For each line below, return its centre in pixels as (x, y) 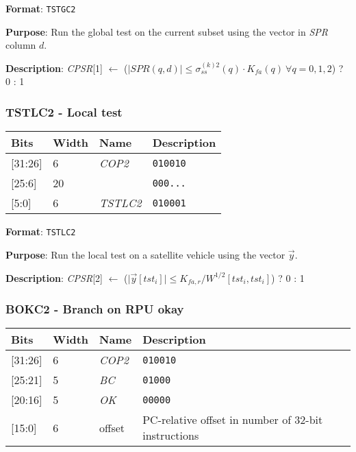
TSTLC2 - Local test (64, 111)
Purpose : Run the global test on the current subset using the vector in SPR (167, 31)
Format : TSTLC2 (41, 231)
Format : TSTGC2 (41, 8)
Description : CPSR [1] (54, 68)
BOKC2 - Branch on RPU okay (95, 308)
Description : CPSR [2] (54, 277)
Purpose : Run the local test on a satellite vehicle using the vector (145, 254)
